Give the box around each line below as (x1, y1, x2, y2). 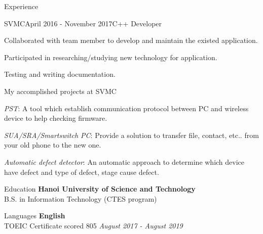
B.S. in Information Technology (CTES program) (4, 193, 157, 204)
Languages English (4, 210, 65, 221)
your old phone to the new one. (4, 139, 101, 150)
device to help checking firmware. (4, 113, 107, 123)
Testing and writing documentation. (4, 69, 116, 79)
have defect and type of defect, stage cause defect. (4, 166, 159, 177)
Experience (4, 1, 39, 11)
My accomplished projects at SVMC (4, 85, 117, 96)
